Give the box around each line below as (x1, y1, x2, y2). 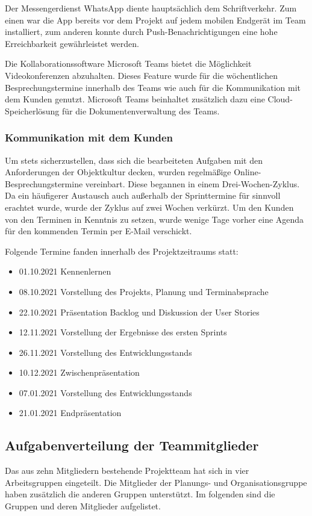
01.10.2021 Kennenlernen (19, 265, 111, 278)
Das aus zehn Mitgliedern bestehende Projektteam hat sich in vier (5, 464, 249, 477)
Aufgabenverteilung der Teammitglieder (5, 436, 259, 455)
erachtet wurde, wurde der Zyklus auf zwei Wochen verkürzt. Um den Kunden (5, 200, 294, 213)
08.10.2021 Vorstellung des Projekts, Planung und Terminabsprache (19, 285, 269, 297)
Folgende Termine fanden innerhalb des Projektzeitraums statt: (5, 244, 239, 257)
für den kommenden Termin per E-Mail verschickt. (5, 225, 192, 237)
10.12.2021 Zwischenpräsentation (19, 366, 140, 379)
